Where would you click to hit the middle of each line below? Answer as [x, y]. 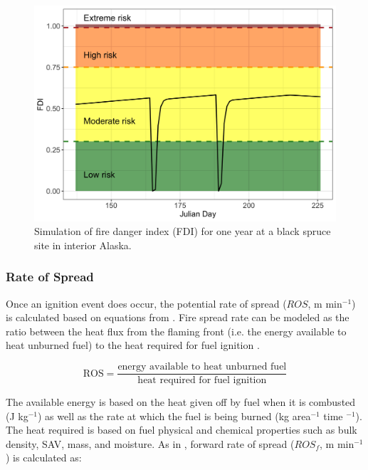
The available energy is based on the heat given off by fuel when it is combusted [181, 402]
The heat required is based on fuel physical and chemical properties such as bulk [182, 430]
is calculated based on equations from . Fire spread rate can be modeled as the [178, 317]
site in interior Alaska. [83, 245]
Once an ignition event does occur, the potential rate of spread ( [146, 303]
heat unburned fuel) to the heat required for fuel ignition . [133, 345]
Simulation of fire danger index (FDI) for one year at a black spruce [183, 231]
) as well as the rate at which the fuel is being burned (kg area [174, 416]
